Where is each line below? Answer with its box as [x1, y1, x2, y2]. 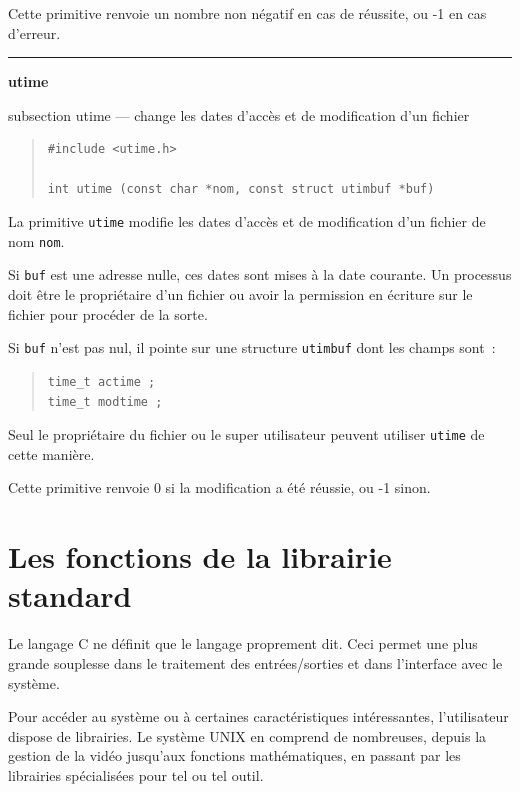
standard [8, 575, 132, 616]
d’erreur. [8, 22, 61, 43]
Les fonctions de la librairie [8, 536, 392, 577]
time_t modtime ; [47, 394, 163, 409]
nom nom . [8, 230, 65, 251]
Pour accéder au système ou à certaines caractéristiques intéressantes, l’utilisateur [8, 706, 509, 727]
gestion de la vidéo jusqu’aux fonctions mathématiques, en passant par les [8, 745, 461, 766]
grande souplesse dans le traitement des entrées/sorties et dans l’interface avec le [8, 652, 503, 673]
